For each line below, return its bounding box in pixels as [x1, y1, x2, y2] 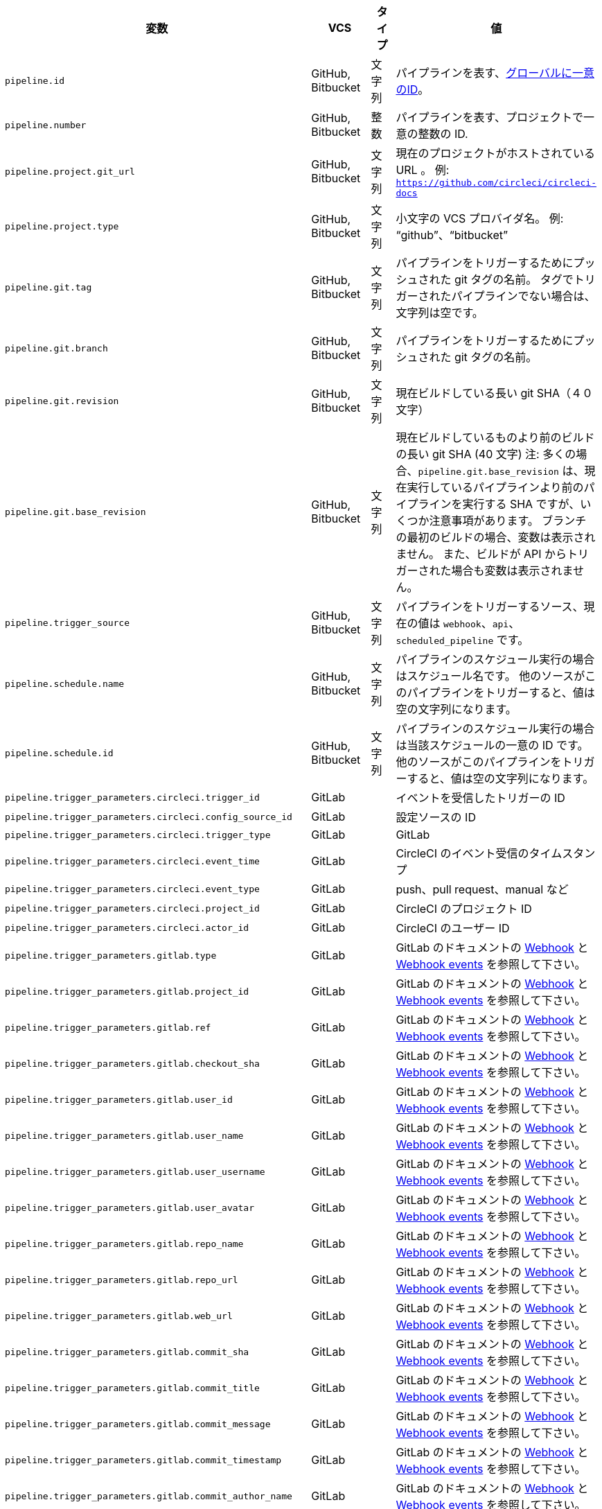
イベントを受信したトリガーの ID [396, 791, 565, 805]
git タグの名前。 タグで [454, 272, 574, 286]
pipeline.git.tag [5, 281, 92, 293]
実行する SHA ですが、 [462, 497, 581, 511]
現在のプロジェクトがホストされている [396, 146, 595, 160]
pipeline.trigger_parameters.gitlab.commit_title [5, 1382, 260, 1393]
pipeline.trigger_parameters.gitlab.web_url [5, 1310, 233, 1321]
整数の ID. [418, 127, 468, 141]
